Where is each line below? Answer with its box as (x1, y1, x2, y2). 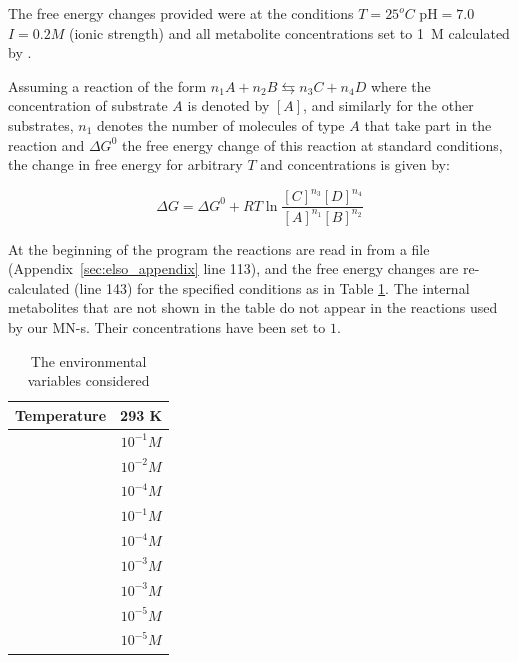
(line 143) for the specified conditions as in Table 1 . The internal (74, 277, 470, 298)
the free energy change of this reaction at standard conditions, (121, 134, 503, 155)
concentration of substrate (8, 95, 168, 116)
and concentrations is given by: (260, 154, 450, 175)
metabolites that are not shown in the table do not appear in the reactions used (8, 297, 498, 318)
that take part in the (364, 114, 492, 135)
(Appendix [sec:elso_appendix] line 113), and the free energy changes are (8, 258, 459, 279)
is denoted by (187, 95, 270, 116)
